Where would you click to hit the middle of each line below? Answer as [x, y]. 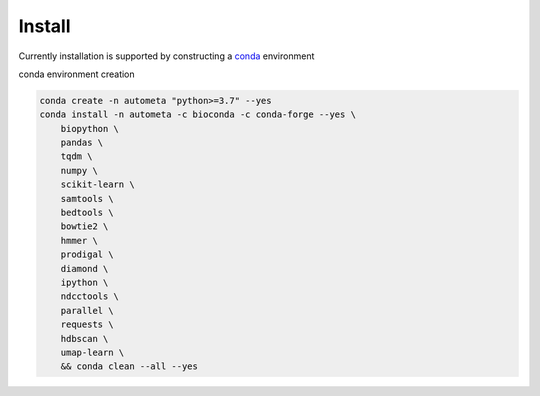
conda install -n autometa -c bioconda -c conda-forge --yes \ [198, 114]
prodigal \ [87, 254]
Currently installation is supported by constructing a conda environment [166, 56]
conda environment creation [76, 74]
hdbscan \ [84, 338]
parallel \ [87, 310]
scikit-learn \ [97, 184]
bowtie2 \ [84, 226]
